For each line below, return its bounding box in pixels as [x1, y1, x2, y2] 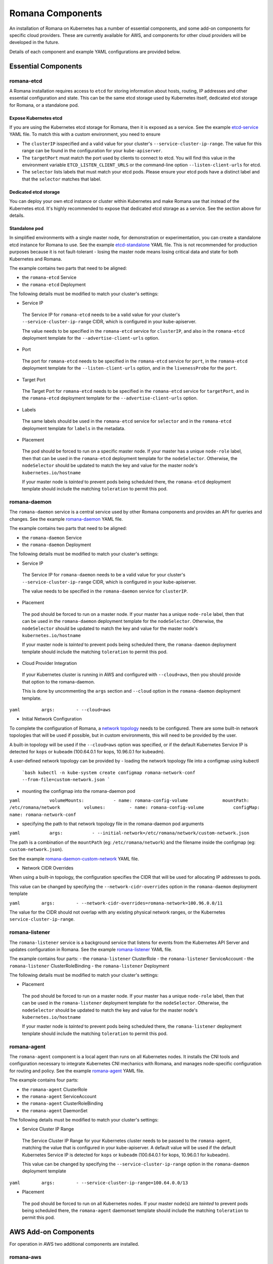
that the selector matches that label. [22, 176, 102, 182]
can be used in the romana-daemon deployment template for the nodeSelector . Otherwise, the [22, 618, 223, 624]
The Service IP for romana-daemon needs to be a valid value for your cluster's [22, 572, 186, 578]
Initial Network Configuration [22, 716, 82, 722]
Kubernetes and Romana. [9, 256, 62, 262]
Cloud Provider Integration [22, 660, 77, 666]
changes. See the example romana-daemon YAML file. [9, 516, 123, 522]
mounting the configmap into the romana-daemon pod [22, 788, 135, 794]
